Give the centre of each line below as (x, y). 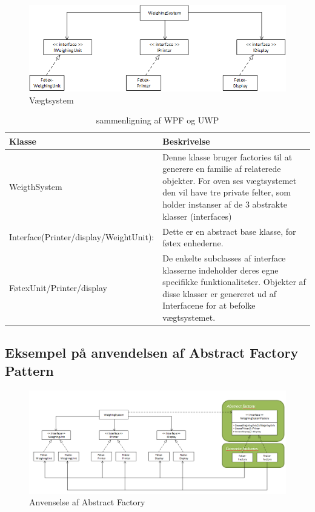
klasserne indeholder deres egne (220, 270)
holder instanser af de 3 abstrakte (225, 204)
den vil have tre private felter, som (227, 192)
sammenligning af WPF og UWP (157, 120)
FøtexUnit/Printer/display (58, 287)
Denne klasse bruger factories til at (227, 156)
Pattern (29, 370)
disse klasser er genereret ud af (220, 293)
